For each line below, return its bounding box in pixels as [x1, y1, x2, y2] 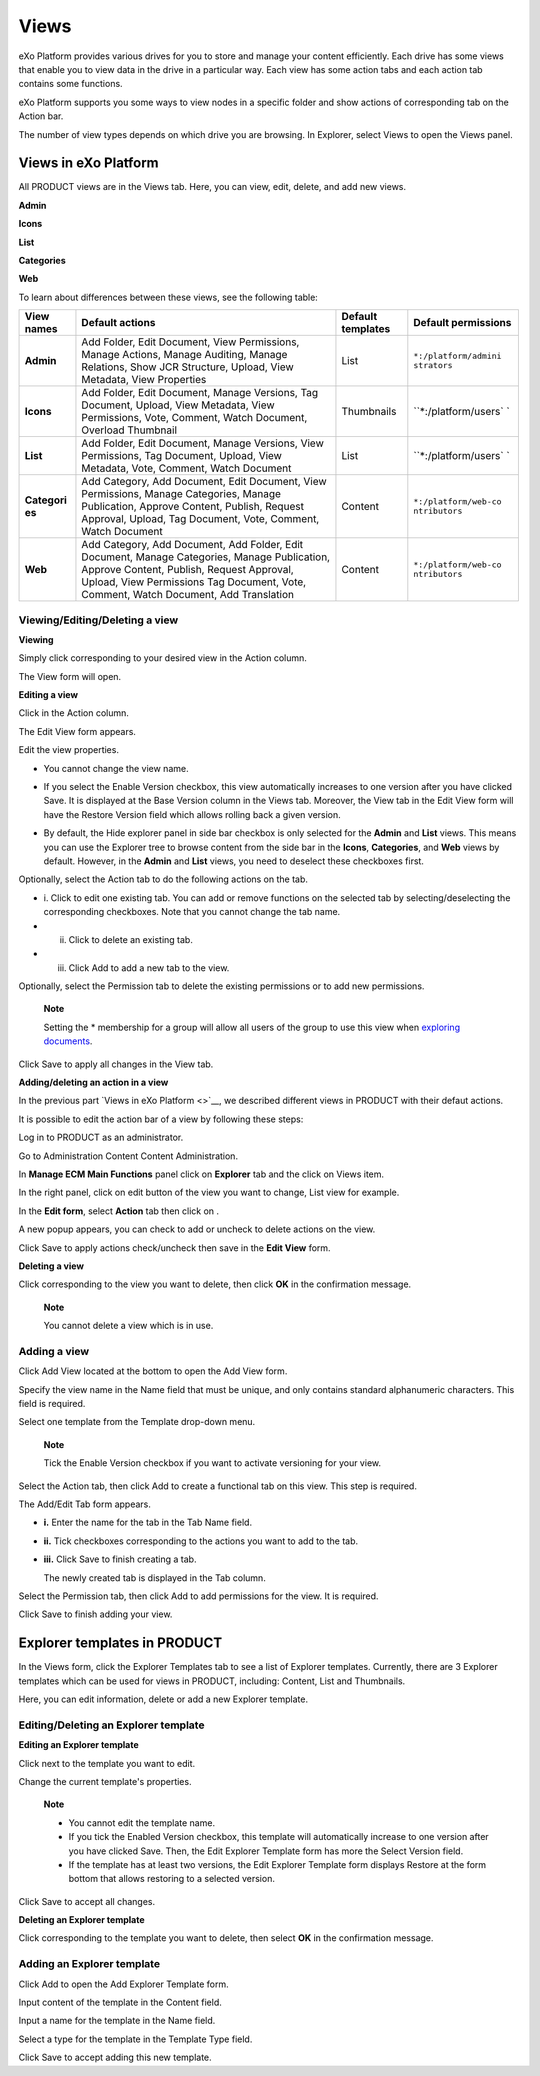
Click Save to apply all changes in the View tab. [18, 1058, 214, 1070]
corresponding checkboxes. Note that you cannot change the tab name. [43, 906, 341, 918]
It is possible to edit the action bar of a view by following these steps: [18, 1113, 304, 1125]
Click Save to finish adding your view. [18, 1608, 173, 1620]
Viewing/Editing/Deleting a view [18, 613, 179, 627]
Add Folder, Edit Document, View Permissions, [81, 335, 300, 349]
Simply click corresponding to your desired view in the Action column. [18, 652, 307, 664]
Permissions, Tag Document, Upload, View [81, 449, 282, 463]
